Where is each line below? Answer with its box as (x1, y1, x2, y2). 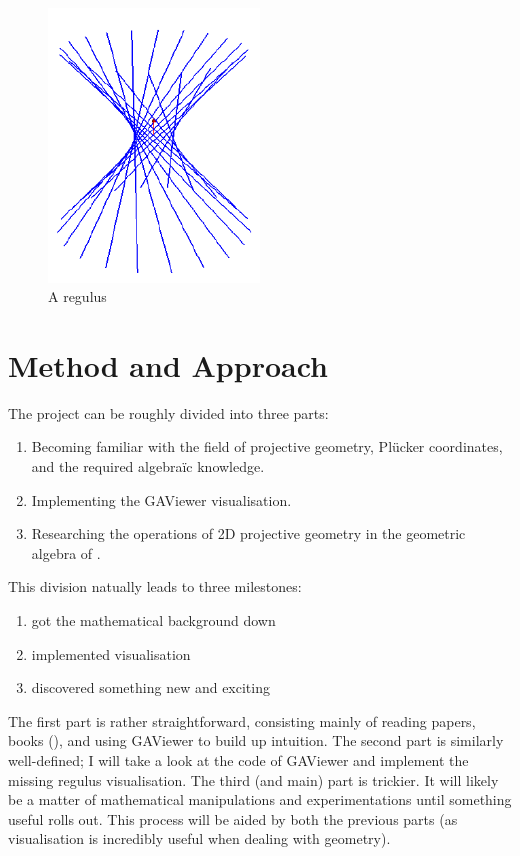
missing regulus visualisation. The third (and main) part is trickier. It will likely (8, 769, 499, 790)
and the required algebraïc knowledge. (31, 456, 265, 476)
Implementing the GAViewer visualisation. (31, 489, 292, 510)
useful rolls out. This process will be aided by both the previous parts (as (8, 808, 458, 829)
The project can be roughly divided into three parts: (8, 402, 329, 423)
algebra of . (31, 542, 101, 563)
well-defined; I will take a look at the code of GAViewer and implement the (8, 749, 469, 770)
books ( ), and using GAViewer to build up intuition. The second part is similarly (8, 730, 504, 751)
